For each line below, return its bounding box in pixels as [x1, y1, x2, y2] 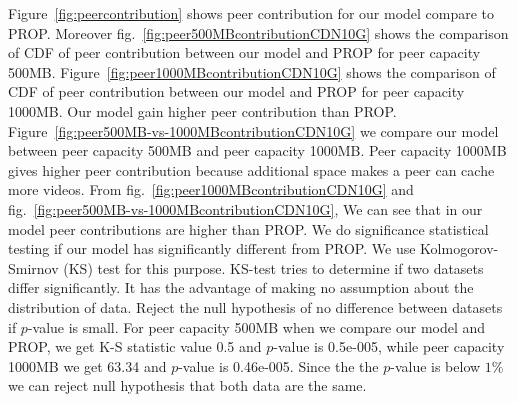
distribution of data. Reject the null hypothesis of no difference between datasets [8, 296, 503, 317]
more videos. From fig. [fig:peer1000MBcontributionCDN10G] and [8, 179, 414, 200]
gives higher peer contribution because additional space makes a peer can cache [8, 159, 495, 180]
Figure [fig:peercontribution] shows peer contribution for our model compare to [8, 3, 495, 23]
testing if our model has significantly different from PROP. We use [8, 238, 416, 259]
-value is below [390, 355, 481, 376]
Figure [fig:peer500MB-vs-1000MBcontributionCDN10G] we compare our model [8, 120, 499, 141]
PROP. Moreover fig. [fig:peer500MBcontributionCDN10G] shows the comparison [8, 22, 509, 43]
